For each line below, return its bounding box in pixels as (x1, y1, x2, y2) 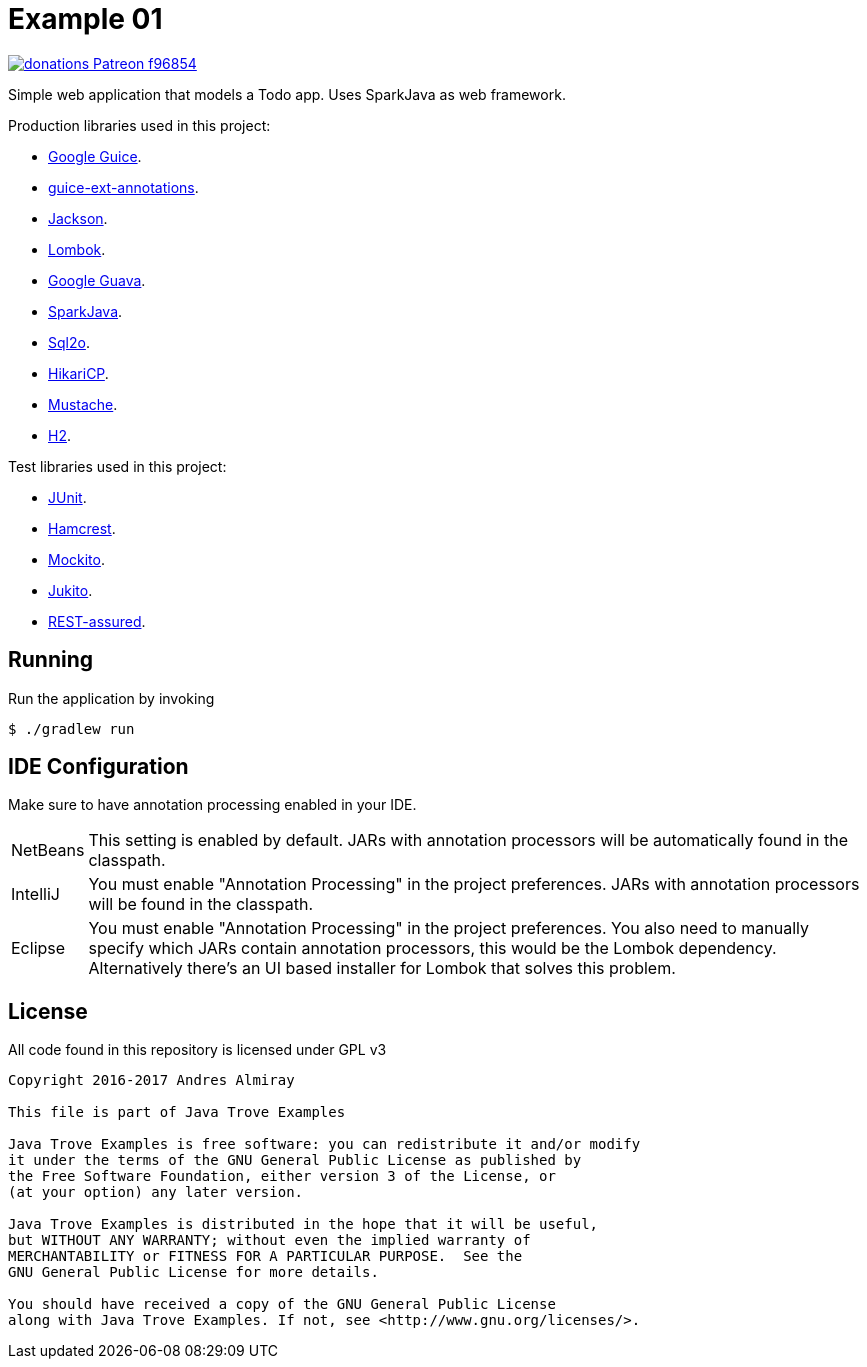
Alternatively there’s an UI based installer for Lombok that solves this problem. (88, 958, 676, 979)
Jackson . (48, 209, 108, 227)
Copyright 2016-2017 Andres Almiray (8, 1072, 295, 1089)
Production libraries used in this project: (8, 116, 271, 134)
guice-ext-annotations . (48, 178, 199, 196)
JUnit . (48, 488, 87, 506)
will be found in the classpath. (88, 894, 314, 915)
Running (8, 647, 94, 673)
